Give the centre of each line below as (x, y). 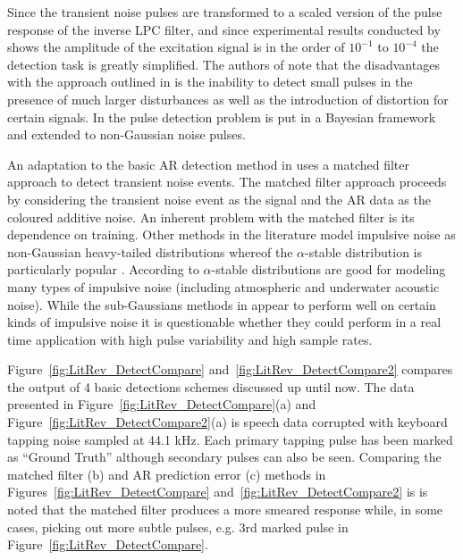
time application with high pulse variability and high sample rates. (190, 339)
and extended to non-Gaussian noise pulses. (126, 134)
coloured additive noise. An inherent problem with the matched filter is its (211, 217)
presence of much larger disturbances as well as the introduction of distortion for (228, 99)
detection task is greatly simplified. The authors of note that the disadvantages (223, 64)
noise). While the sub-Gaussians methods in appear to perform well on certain (222, 304)
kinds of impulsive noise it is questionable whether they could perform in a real (224, 322)
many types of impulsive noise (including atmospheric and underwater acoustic (223, 286)
